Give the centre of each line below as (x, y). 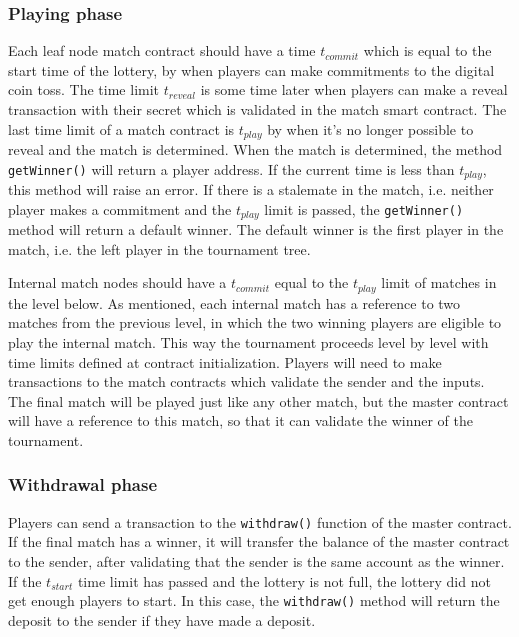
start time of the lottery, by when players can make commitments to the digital (251, 69)
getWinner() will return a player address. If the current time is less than (231, 168)
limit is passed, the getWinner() (364, 208)
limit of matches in (439, 282)
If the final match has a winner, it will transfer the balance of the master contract (259, 541)
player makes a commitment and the (120, 208)
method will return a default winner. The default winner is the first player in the (256, 229)
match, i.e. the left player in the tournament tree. (159, 248)
